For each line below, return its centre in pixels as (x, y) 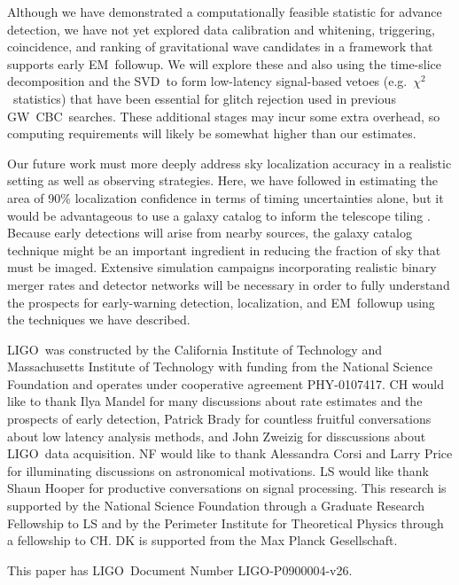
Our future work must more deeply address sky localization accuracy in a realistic (229, 163)
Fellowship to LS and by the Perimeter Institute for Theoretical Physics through (226, 523)
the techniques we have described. (99, 320)
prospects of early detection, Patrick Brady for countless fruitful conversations (219, 419)
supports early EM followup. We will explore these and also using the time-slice (224, 63)
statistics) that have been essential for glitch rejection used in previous (204, 98)
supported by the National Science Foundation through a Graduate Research (216, 506)
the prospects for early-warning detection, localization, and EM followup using (221, 302)
